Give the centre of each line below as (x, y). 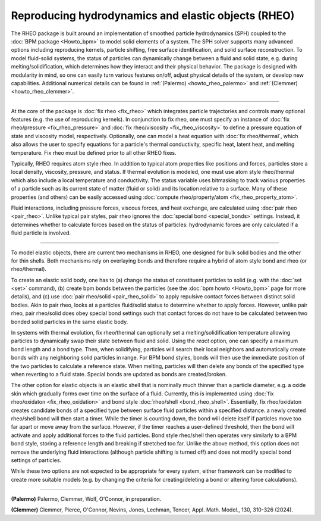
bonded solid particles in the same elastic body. (70, 322)
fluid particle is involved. (41, 233)
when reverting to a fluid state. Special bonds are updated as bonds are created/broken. (119, 374)
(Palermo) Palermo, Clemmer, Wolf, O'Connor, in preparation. (86, 499)
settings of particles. (36, 460)
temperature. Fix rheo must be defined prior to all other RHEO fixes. (94, 152)
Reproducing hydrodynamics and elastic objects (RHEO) (153, 15)
